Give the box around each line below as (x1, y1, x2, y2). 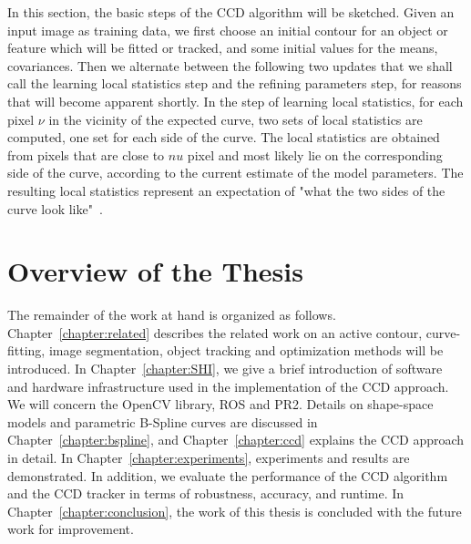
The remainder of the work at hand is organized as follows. (7, 305, 336, 324)
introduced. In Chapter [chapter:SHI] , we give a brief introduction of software (7, 359, 443, 378)
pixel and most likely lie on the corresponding (187, 145, 443, 164)
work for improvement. (7, 519, 134, 539)
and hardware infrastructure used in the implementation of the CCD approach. (7, 376, 449, 395)
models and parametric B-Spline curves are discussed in (7, 412, 318, 431)
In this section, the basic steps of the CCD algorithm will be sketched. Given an (7, 3, 455, 21)
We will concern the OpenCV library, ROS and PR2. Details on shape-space (7, 395, 434, 414)
